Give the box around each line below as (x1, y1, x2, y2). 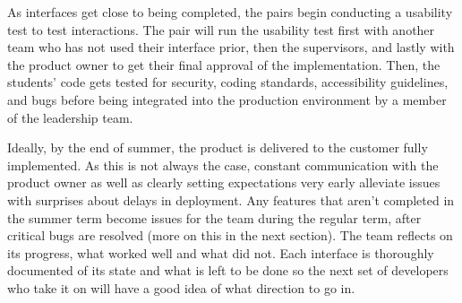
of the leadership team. (7, 108, 133, 126)
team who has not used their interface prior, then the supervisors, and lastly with (7, 38, 455, 56)
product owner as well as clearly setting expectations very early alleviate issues (7, 173, 441, 192)
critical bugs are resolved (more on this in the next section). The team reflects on (7, 226, 453, 245)
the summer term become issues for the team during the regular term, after (7, 208, 422, 227)
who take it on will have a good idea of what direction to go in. (7, 278, 355, 297)
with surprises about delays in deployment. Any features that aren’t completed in (7, 190, 455, 209)
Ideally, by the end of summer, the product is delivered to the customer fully (7, 138, 428, 157)
